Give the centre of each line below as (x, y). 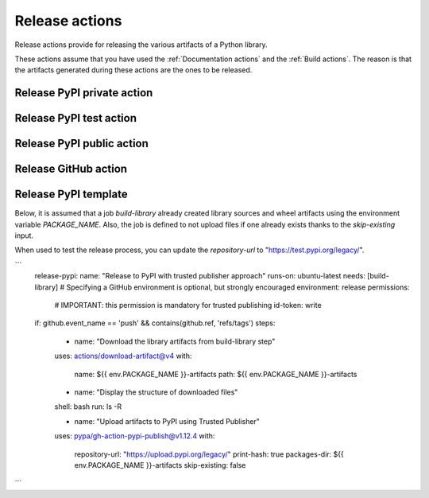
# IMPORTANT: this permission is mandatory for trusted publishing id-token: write (188, 305)
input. (24, 235)
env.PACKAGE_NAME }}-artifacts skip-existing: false (160, 465)
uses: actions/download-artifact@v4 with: (123, 356)
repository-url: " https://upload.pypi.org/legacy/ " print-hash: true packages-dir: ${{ (209, 454)
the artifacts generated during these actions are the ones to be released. (133, 70)
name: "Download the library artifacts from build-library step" (175, 341)
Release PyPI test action (75, 118)
